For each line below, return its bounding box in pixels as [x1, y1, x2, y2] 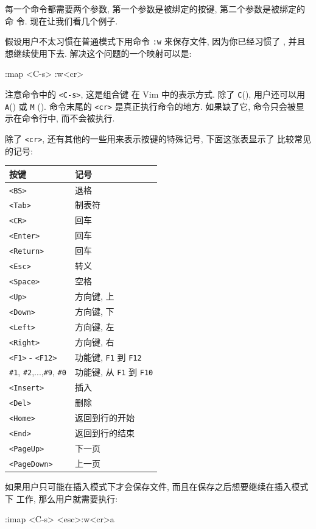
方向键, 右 [74, 335, 114, 348]
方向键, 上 [74, 289, 114, 302]
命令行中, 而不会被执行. [21, 112, 115, 124]
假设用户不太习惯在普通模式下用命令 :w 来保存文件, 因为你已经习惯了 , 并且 [5, 35, 306, 48]
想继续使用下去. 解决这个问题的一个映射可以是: [5, 46, 192, 59]
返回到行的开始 [74, 411, 135, 424]
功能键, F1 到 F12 [74, 350, 142, 363]
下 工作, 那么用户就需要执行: [5, 492, 118, 505]
